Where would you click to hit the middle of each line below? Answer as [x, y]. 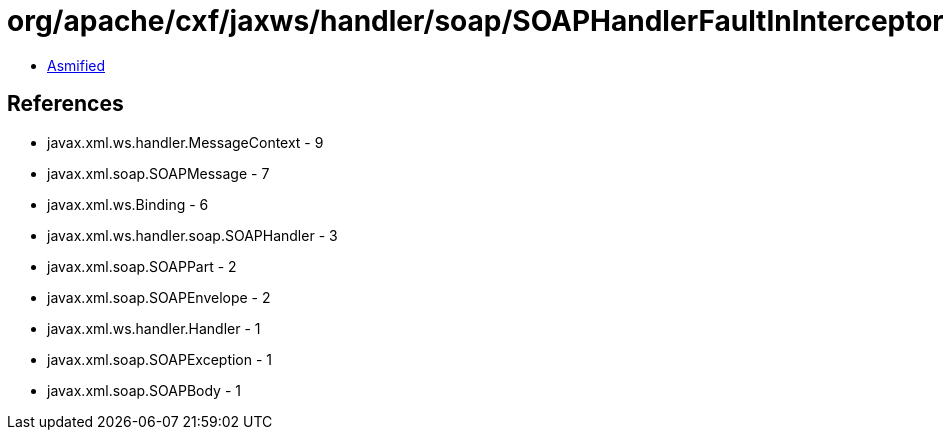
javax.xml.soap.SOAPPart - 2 [142, 266]
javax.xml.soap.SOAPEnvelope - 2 [159, 297]
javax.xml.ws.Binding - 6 [128, 204]
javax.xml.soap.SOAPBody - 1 [144, 390]
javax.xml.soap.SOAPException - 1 [160, 359]
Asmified [76, 65]
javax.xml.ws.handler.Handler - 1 [154, 328]
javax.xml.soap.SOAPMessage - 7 [158, 173]
